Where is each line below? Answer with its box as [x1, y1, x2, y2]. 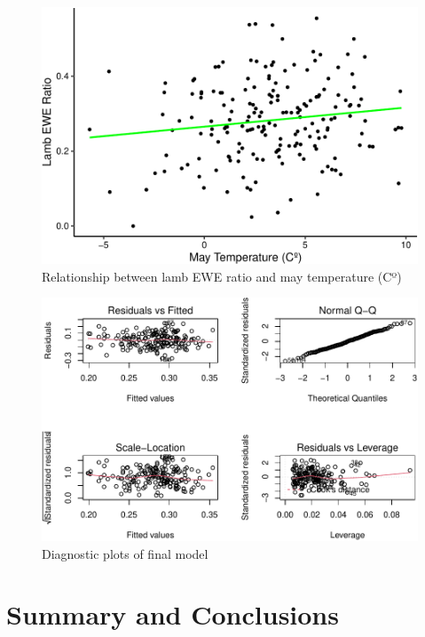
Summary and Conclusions [6, 596, 339, 633]
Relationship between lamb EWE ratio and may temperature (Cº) [42, 267, 402, 285]
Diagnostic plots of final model [42, 544, 209, 562]
